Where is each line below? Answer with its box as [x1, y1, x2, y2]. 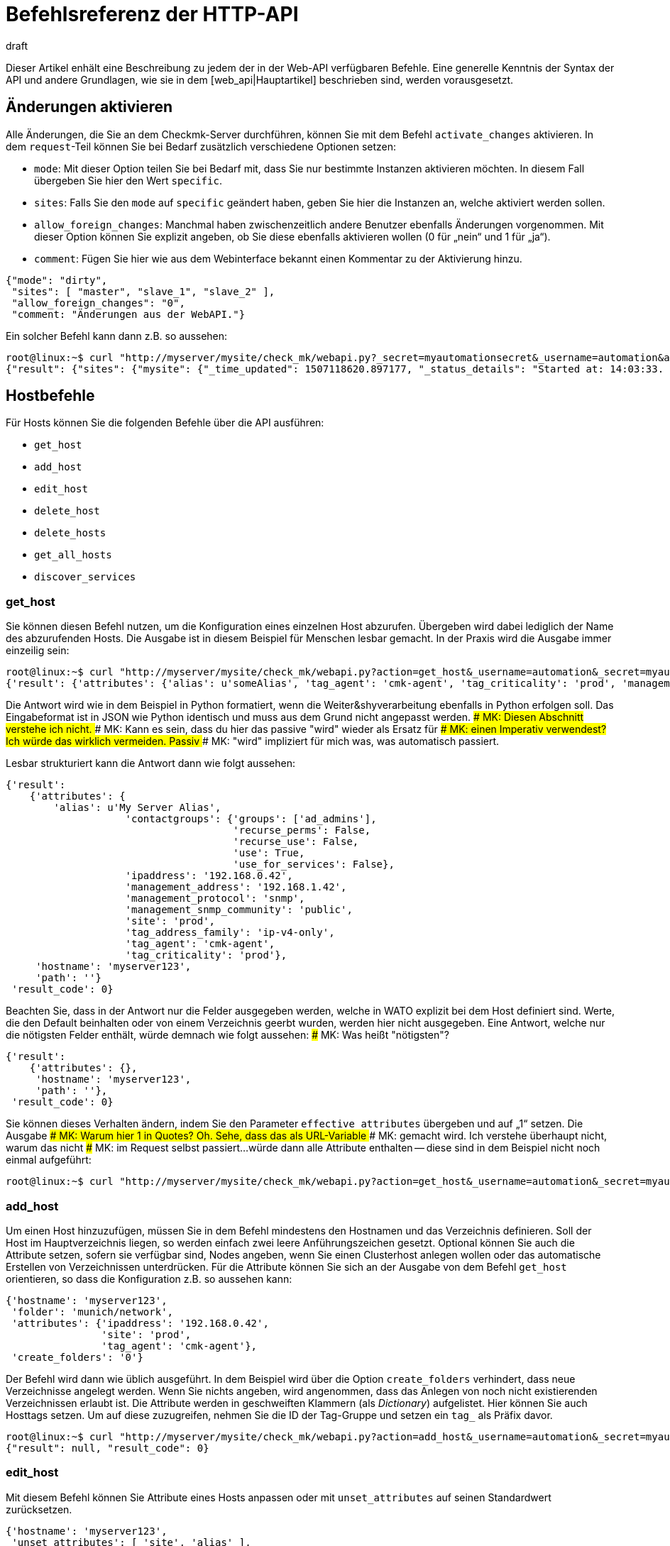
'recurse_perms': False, [233, 824, 371, 837]
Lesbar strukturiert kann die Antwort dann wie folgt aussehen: [6, 757, 296, 770]
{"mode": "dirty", [6, 274, 108, 286]
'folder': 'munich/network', [11, 1305, 174, 1318]
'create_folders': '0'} [11, 1351, 143, 1363]
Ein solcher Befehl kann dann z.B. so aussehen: [6, 329, 228, 342]
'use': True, [233, 847, 305, 859]
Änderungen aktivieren [6, 98, 173, 116]
